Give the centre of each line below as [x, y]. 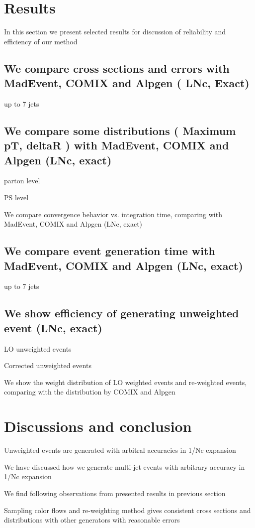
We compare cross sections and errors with [117, 68]
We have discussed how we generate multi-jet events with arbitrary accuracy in [125, 466]
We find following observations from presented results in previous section [115, 493]
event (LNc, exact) [53, 328]
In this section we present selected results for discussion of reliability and [115, 32]
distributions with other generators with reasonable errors [92, 520]
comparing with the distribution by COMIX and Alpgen [90, 392]
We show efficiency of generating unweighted [122, 313]
